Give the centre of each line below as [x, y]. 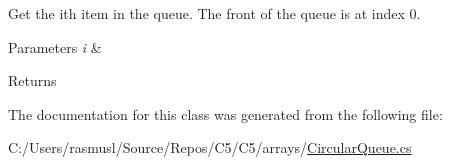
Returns [32, 80]
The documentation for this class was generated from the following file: [225, 113]
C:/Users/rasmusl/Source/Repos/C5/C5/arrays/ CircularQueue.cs [210, 147]
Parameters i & [55, 46]
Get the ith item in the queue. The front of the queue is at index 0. [214, 13]
